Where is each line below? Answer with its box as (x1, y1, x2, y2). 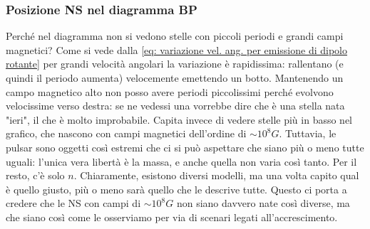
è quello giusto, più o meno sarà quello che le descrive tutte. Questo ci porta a (6, 181, 347, 196)
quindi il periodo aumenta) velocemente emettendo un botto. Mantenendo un (6, 70, 344, 85)
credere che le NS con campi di (6, 196, 141, 211)
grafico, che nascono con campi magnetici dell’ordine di (6, 126, 247, 141)
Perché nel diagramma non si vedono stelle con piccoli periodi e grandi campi (6, 28, 344, 43)
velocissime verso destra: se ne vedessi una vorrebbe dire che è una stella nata (6, 98, 345, 113)
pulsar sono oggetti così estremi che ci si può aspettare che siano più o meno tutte (6, 139, 364, 154)
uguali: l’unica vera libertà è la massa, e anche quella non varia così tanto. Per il (6, 154, 357, 169)
